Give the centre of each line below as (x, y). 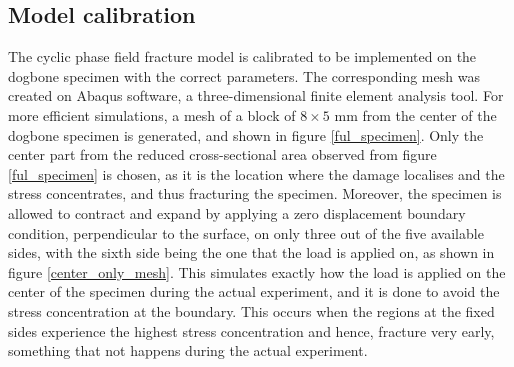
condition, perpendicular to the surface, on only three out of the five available (246, 232)
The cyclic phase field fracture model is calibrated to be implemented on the (242, 56)
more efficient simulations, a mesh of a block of (152, 114)
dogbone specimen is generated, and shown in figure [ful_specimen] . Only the (246, 134)
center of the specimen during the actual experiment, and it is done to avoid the (254, 291)
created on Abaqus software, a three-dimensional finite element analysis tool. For (256, 95)
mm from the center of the (415, 114)
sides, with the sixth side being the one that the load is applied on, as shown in (251, 252)
